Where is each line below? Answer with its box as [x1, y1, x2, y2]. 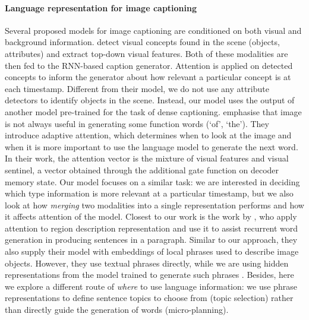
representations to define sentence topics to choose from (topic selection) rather [5, 292, 294, 304]
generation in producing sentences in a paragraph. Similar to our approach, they [5, 233, 298, 246]
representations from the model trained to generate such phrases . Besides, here [5, 268, 294, 281]
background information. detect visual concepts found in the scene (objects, [5, 36, 280, 48]
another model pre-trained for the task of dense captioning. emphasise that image [5, 105, 302, 118]
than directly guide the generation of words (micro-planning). [5, 303, 229, 316]
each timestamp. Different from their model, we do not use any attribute [5, 82, 269, 94]
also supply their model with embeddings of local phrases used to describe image [5, 245, 299, 258]
